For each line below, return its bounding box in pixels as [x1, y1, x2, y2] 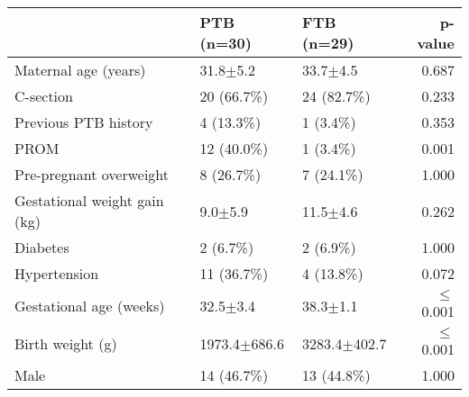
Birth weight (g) [14, 332, 117, 354]
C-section [14, 86, 73, 106]
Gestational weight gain [14, 190, 164, 211]
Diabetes [14, 237, 69, 257]
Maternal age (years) [14, 59, 146, 80]
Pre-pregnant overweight [14, 164, 170, 185]
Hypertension [14, 263, 99, 284]
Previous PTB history [14, 112, 153, 132]
